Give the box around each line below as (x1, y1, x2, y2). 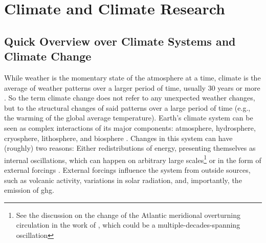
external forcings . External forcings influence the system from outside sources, (4, 164, 251, 175)
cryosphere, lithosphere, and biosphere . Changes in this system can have (4, 132, 233, 143)
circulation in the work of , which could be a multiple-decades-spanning (16, 219, 240, 230)
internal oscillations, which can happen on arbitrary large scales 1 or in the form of (4, 153, 261, 165)
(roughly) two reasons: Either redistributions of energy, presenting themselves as (4, 143, 256, 153)
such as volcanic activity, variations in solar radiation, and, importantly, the (4, 174, 242, 185)
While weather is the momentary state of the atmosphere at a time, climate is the (4, 72, 261, 83)
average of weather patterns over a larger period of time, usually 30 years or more (4, 82, 260, 93)
